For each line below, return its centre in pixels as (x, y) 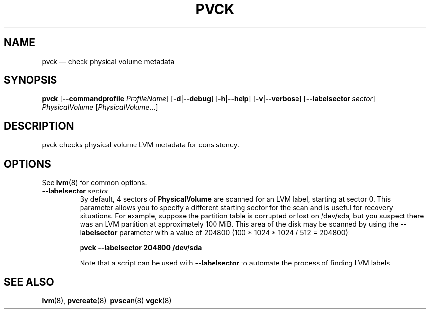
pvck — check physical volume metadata (108, 61)
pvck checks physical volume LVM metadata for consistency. (141, 145)
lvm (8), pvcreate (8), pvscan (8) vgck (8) (107, 300)
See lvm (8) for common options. (94, 183)
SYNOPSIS (31, 80)
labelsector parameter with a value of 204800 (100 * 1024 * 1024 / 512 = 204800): (215, 233)
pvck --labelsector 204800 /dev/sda (141, 248)
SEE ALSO (29, 282)
